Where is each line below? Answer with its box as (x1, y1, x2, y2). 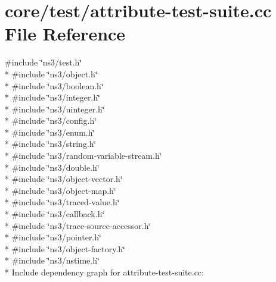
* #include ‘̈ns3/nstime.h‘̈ (5, 254, 100, 267)
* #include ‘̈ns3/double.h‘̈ (5, 161, 100, 173)
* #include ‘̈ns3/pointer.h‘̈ (5, 231, 101, 243)
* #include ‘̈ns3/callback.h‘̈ (5, 208, 105, 220)
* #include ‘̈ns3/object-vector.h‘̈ (5, 173, 123, 185)
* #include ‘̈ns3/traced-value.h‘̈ (5, 196, 120, 208)
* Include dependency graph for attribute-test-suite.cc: (5, 266, 204, 278)
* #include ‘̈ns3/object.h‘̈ (5, 67, 98, 80)
